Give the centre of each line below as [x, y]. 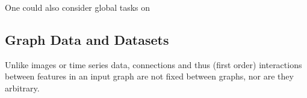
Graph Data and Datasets [87, 39]
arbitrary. [22, 88]
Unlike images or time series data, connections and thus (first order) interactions [153, 64]
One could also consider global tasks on [78, 7]
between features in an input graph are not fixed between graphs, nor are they [149, 76]
